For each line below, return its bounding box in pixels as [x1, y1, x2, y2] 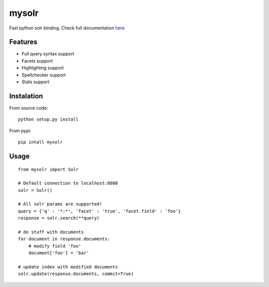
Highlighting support [21, 65, 64, 71]
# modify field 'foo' [28, 243, 82, 249]
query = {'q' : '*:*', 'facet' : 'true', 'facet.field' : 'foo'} [18, 208, 181, 214]
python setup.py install [18, 117, 79, 122]
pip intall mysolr [18, 140, 63, 145]
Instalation [9, 92, 43, 100]
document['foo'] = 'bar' [28, 250, 89, 256]
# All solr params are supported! [18, 201, 102, 207]
